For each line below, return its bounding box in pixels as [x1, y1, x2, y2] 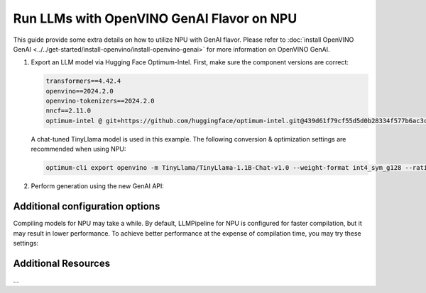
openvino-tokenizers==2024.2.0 [45, 97, 155, 105]
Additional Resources [13, 257, 110, 269]
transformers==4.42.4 [45, 77, 121, 85]
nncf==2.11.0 [45, 107, 92, 115]
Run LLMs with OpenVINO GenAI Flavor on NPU [13, 11, 297, 26]
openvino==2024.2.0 [45, 87, 114, 95]
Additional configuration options [13, 200, 160, 212]
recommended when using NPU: [31, 145, 126, 154]
